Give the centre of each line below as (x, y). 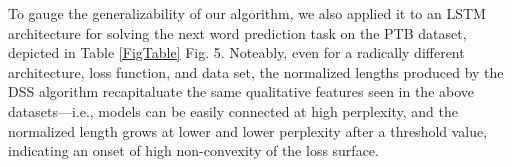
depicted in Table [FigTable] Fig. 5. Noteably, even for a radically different (236, 52)
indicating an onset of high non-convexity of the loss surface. (193, 150)
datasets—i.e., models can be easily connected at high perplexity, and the (233, 110)
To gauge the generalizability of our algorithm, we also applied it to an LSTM (247, 13)
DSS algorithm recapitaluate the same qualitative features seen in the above (241, 91)
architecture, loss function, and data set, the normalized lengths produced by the (256, 71)
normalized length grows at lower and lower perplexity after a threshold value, (248, 130)
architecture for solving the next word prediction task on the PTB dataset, (237, 32)
